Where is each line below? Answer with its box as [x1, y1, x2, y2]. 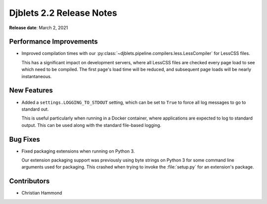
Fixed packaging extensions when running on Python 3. [21, 148, 135, 154]
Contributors [9, 177, 50, 185]
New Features [9, 86, 53, 95]
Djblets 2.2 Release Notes [9, 7, 117, 18]
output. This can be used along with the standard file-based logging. [21, 122, 162, 128]
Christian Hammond [21, 190, 62, 196]
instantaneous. [21, 73, 52, 79]
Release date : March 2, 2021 [9, 25, 68, 31]
